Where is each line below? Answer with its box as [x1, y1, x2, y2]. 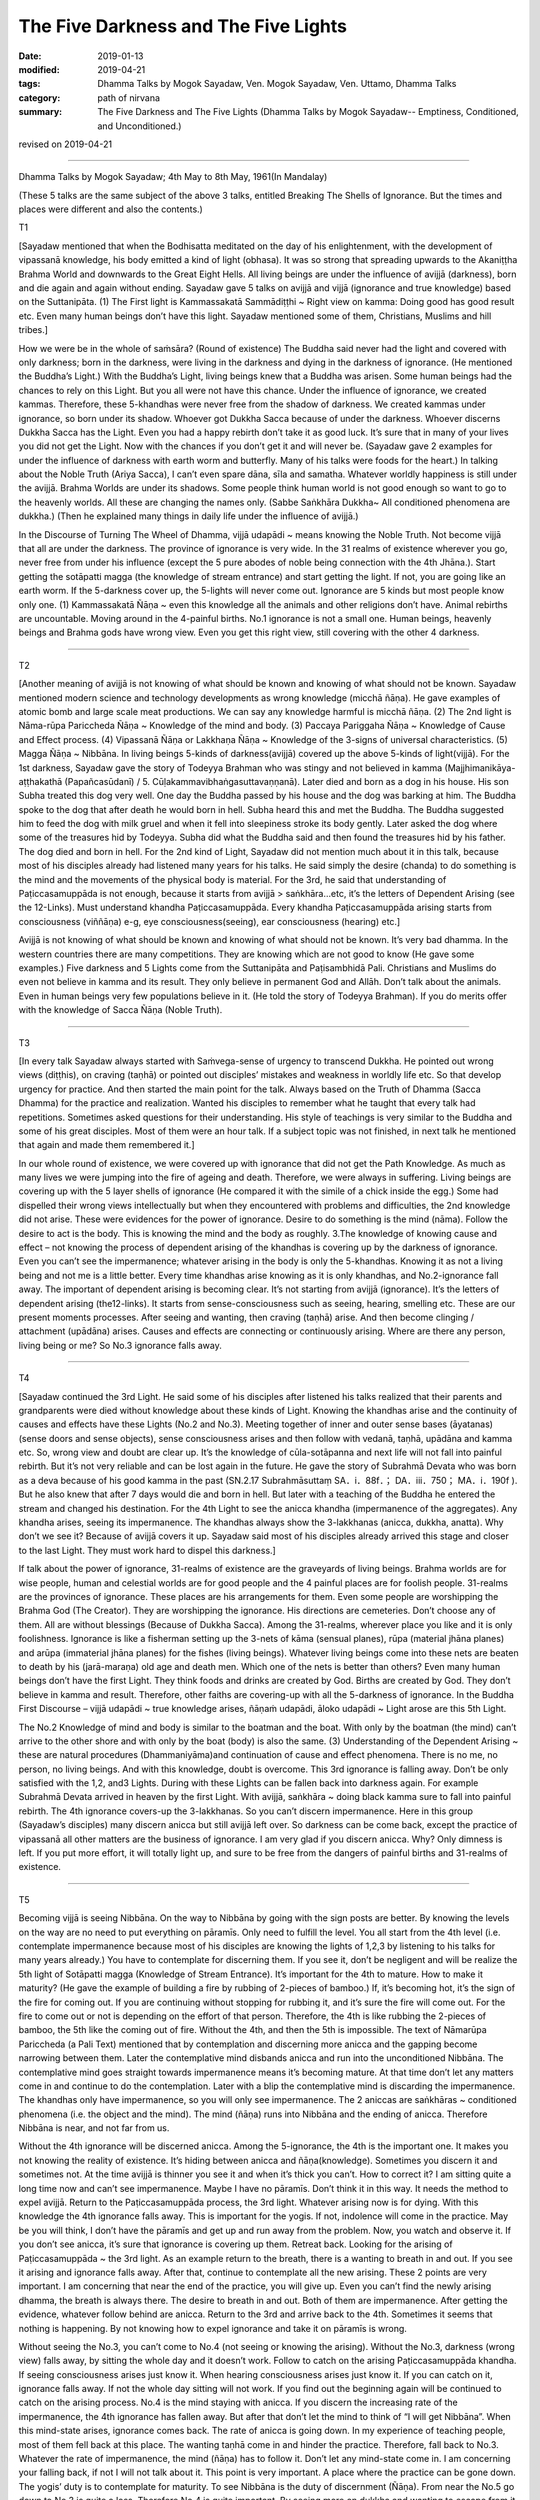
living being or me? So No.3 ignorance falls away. [18, 1339, 222, 1351]
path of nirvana [97, 91, 160, 104]
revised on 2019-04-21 [18, 138, 113, 150]
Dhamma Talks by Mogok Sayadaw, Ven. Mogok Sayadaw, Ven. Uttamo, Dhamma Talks [97, 78, 457, 90]
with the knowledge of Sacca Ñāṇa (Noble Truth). [18, 1004, 223, 1016]
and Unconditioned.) [97, 120, 182, 132]
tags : [18, 78, 41, 90]
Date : [18, 50, 42, 62]
